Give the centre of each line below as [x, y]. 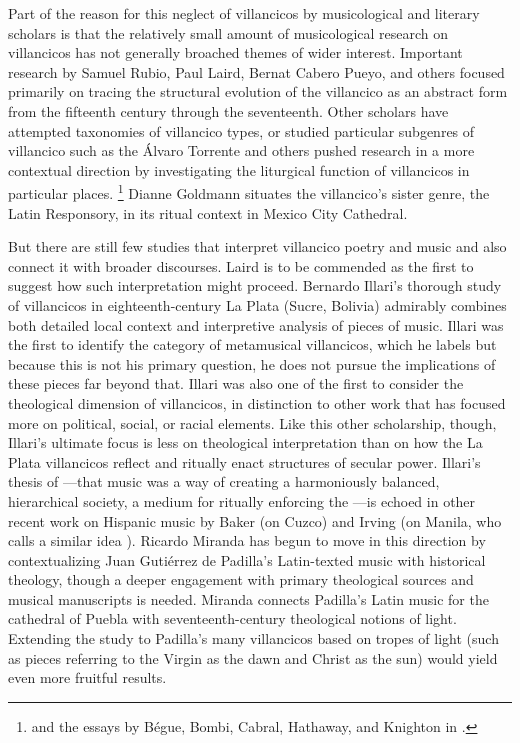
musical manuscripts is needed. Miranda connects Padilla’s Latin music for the [248, 598]
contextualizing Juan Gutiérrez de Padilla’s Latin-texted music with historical [247, 559]
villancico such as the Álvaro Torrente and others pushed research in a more [241, 150]
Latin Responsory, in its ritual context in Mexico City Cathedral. [208, 212]
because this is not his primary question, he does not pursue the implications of [252, 363]
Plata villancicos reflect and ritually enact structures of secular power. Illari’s [244, 461]
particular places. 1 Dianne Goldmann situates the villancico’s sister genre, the [249, 191]
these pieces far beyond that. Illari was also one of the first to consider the [236, 383]
